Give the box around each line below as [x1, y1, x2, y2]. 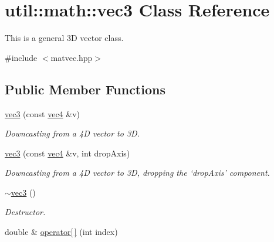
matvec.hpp [50, 51, 93, 63]
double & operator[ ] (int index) [5, 226, 118, 238]
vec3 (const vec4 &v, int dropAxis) [5, 146, 130, 159]
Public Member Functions [5, 80, 165, 98]
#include [5, 51, 38, 63]
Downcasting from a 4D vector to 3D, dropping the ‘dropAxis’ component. [5, 166, 270, 179]
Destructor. [5, 206, 46, 218]
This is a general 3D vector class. [5, 32, 124, 44]
